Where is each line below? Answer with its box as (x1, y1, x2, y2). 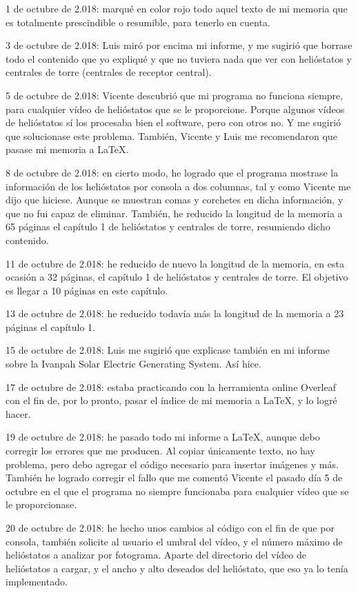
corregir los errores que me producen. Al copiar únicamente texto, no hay (6, 443, 315, 458)
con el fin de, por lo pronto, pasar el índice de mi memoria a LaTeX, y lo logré (6, 393, 337, 408)
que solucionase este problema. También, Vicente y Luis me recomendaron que (6, 128, 337, 143)
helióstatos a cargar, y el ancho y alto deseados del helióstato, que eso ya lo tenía (6, 561, 348, 575)
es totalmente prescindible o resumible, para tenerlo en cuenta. (6, 14, 270, 29)
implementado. (6, 574, 68, 589)
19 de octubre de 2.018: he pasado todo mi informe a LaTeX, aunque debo (6, 430, 320, 444)
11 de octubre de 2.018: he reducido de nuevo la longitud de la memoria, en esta (6, 256, 344, 270)
